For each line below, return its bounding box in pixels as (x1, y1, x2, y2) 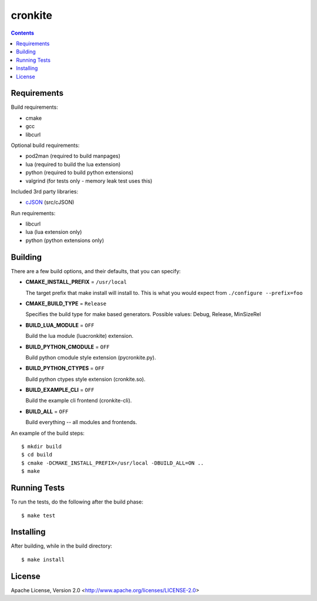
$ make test (21, 512, 56, 519)
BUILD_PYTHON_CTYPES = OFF (25, 365, 105, 372)
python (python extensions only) (25, 237, 104, 244)
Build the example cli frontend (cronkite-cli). (25, 397, 132, 404)
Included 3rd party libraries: (11, 188, 79, 195)
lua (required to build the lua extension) (25, 160, 121, 167)
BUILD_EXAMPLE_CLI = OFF (25, 387, 95, 394)
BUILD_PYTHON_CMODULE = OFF (25, 343, 110, 350)
